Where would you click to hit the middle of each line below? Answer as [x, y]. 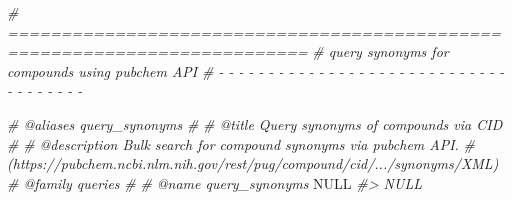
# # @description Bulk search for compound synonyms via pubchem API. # [241, 143]
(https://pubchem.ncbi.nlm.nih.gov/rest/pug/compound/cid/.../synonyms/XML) [253, 163]
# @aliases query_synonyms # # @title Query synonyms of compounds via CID [255, 123]
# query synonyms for [380, 51]
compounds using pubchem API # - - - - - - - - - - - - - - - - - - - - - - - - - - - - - [256, 70]
